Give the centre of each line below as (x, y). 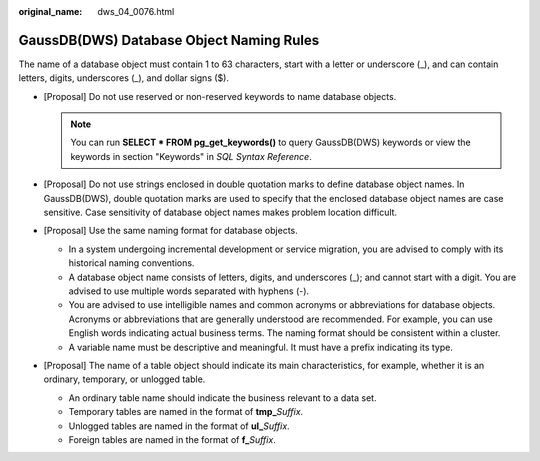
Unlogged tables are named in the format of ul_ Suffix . (179, 426)
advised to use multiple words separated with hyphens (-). (189, 291)
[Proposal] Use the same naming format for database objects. (171, 231)
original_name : (50, 11)
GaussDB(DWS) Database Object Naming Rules (169, 40)
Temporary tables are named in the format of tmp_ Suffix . (186, 412)
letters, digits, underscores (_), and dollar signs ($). (124, 78)
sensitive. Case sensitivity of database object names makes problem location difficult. (220, 212)
